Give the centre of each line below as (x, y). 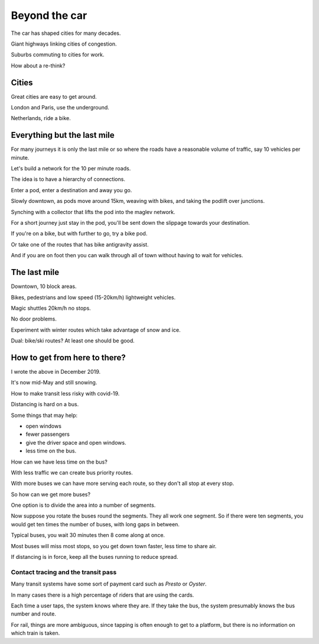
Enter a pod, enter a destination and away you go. (71, 190)
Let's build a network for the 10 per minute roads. (71, 169)
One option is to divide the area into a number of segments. (83, 505)
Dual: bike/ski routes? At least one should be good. (73, 341)
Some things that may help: (44, 415)
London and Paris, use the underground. (60, 108)
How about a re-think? (38, 66)
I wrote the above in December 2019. (56, 371)
